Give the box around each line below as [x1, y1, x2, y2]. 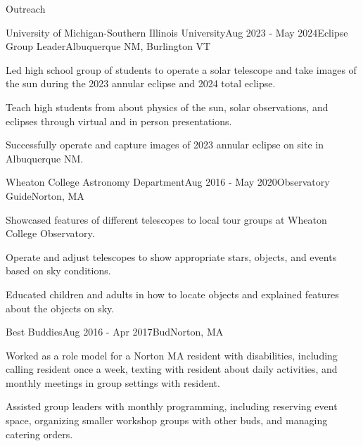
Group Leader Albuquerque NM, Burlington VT [6, 39, 211, 53]
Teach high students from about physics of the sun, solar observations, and [6, 99, 329, 114]
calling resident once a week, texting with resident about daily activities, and [6, 362, 338, 376]
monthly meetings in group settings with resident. [6, 375, 220, 390]
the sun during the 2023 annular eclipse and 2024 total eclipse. [6, 76, 276, 91]
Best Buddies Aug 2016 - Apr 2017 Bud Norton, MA [6, 324, 224, 339]
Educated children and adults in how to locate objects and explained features [6, 286, 339, 301]
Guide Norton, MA [6, 188, 84, 203]
